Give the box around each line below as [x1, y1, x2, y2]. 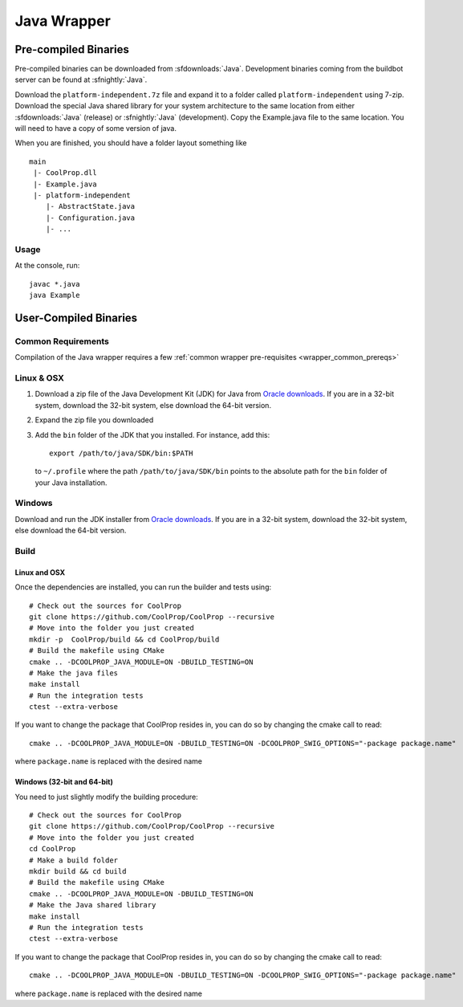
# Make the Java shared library [29, 900, 156, 910]
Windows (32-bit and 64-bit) [14, 777, 114, 787]
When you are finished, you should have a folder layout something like [14, 138, 248, 148]
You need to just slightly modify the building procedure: [14, 792, 198, 801]
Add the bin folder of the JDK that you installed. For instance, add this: [35, 430, 270, 439]
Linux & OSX [14, 372, 64, 383]
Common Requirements [14, 336, 110, 347]
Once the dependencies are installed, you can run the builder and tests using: [14, 582, 272, 592]
